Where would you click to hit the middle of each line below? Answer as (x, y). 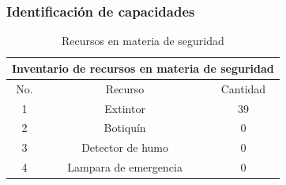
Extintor (125, 108)
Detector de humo (125, 147)
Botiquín (125, 128)
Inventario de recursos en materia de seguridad (143, 68)
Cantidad (243, 88)
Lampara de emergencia (125, 167)
